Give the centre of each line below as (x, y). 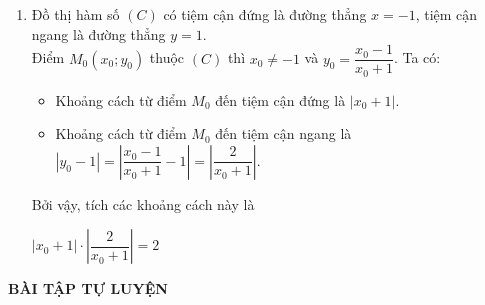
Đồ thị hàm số (75, 14)
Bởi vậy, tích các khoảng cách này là (143, 203)
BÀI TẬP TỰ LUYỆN (88, 288)
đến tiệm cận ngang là (283, 133)
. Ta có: (417, 57)
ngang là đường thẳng (98, 33)
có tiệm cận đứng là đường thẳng (265, 14)
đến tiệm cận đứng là (280, 99)
